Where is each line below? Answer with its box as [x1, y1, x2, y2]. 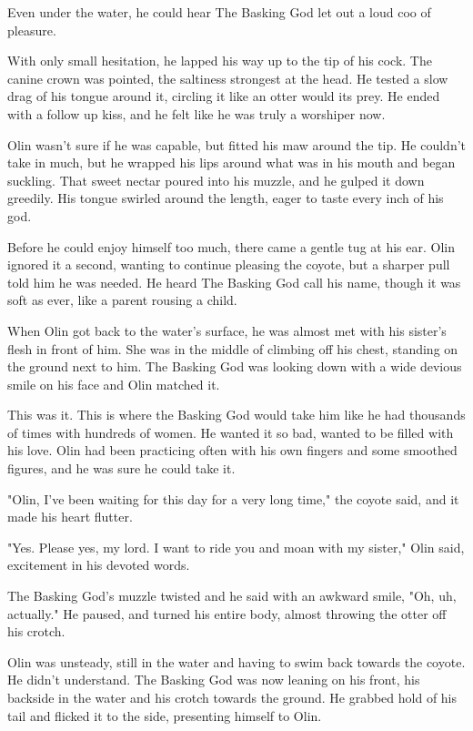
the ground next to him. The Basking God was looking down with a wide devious [7, 357, 462, 376]
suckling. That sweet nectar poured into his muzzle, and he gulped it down [7, 170, 425, 189]
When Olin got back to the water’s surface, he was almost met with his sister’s [7, 320, 447, 340]
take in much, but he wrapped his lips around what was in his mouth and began [7, 153, 456, 172]
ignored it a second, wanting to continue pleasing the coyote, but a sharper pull [7, 255, 450, 274]
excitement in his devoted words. [7, 555, 190, 574]
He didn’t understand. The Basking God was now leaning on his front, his [7, 670, 420, 689]
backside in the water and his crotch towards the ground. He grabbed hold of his [7, 688, 458, 706]
